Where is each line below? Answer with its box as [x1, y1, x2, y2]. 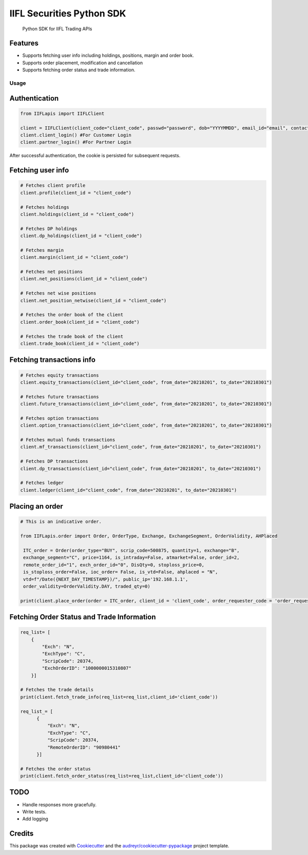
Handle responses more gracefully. [22, 801, 97, 808]
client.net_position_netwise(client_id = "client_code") [20, 298, 167, 303]
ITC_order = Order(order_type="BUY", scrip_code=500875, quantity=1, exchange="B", [23, 547, 240, 553]
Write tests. [22, 808, 47, 814]
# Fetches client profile [20, 183, 86, 188]
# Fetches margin [20, 247, 64, 253]
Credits [9, 829, 34, 838]
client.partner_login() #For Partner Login [20, 139, 132, 145]
